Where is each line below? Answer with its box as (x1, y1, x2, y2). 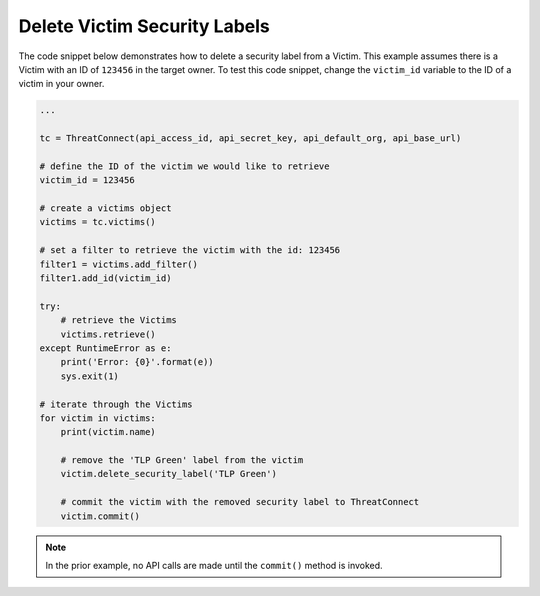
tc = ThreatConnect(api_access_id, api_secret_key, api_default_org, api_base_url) (39, 133, 462, 144)
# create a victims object (39, 203, 172, 214)
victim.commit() (60, 510, 140, 522)
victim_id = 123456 (39, 175, 135, 186)
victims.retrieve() (60, 328, 157, 340)
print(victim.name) (60, 426, 157, 438)
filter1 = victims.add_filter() (39, 258, 199, 270)
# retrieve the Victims (60, 315, 177, 326)
